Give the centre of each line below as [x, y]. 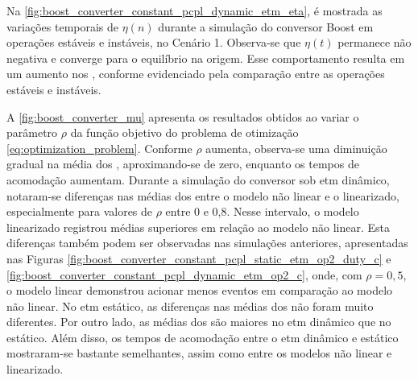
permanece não [375, 42]
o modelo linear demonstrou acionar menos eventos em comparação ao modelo [200, 290]
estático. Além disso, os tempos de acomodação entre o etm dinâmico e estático [203, 337]
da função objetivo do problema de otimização [184, 132]
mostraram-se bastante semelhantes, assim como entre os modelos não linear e [199, 353]
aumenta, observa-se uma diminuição [296, 148]
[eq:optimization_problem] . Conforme [99, 148]
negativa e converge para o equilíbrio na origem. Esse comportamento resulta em [206, 58]
